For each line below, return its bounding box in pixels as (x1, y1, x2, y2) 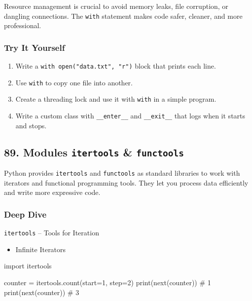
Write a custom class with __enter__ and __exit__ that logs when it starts (15, 111, 246, 121)
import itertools (4, 261, 52, 271)
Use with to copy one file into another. (15, 77, 133, 87)
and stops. (15, 120, 47, 130)
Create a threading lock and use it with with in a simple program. (15, 94, 216, 104)
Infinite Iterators (15, 244, 66, 254)
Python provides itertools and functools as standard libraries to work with (4, 168, 240, 178)
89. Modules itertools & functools (4, 144, 184, 159)
